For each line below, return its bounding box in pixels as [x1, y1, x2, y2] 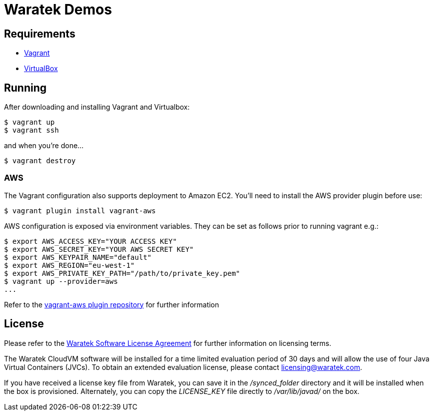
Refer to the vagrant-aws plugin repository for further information [4, 300, 219, 309]
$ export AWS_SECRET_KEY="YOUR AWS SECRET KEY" [4, 245, 194, 253]
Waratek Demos [4, 1, 112, 18]
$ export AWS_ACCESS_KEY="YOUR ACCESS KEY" [4, 237, 177, 245]
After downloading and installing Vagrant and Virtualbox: [4, 103, 190, 112]
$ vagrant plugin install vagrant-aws [4, 206, 156, 215]
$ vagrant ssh [4, 126, 59, 135]
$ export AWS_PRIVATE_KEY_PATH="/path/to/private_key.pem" [4, 269, 240, 277]
